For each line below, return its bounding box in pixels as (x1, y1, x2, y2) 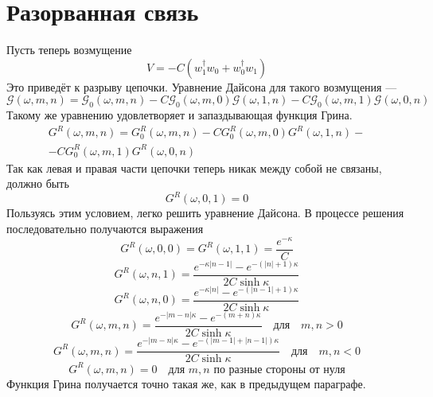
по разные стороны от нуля (213, 364, 345, 376)
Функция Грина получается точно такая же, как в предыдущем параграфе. (6, 375, 366, 391)
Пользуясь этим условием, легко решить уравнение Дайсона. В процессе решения (6, 204, 404, 221)
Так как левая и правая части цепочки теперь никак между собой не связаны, (6, 159, 382, 176)
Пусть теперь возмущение (6, 41, 132, 58)
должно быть (6, 175, 69, 192)
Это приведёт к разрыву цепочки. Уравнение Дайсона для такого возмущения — (6, 78, 397, 95)
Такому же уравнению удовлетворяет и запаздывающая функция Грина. (6, 107, 353, 123)
